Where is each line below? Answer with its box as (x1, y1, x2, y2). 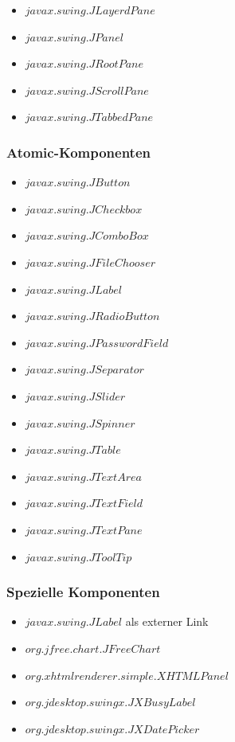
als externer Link (125, 613, 209, 630)
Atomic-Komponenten (6, 142, 151, 162)
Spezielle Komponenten (6, 582, 160, 602)
